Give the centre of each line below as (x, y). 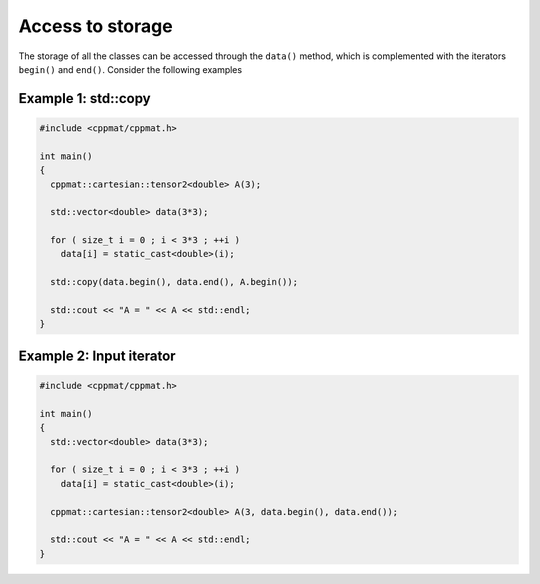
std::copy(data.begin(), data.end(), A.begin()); (174, 282)
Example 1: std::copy (84, 98)
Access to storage (96, 26)
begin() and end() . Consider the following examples (130, 69)
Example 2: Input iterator (97, 355)
